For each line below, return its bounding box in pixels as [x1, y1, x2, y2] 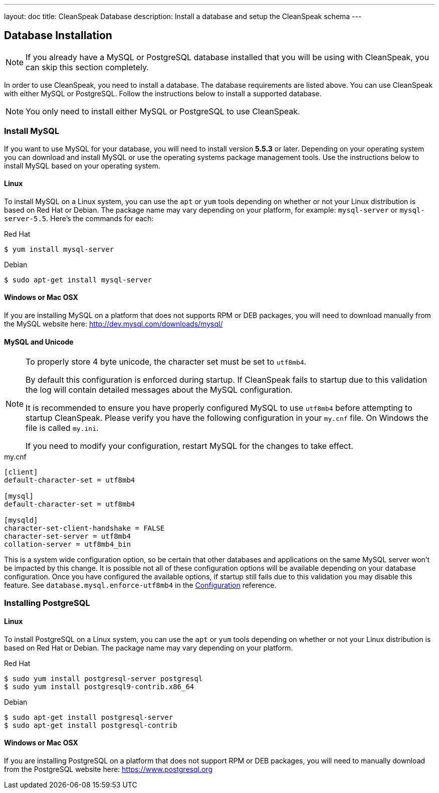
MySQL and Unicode [4, 337, 74, 346]
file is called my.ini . [26, 423, 99, 433]
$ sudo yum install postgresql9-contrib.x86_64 [4, 682, 194, 691]
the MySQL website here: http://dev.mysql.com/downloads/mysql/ [4, 320, 223, 329]
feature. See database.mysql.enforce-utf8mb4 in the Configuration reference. [4, 581, 277, 590]
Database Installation [4, 29, 112, 42]
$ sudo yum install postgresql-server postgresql [4, 674, 203, 683]
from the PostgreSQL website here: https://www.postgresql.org [4, 765, 212, 774]
